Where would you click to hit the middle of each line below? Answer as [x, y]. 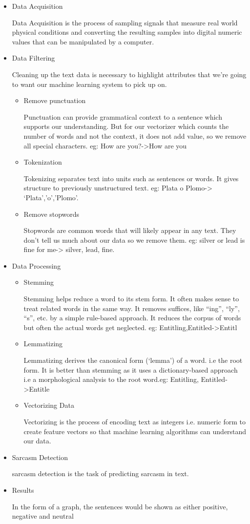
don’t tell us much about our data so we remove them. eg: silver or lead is [134, 240]
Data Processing [36, 265]
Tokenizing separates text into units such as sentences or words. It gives [131, 178]
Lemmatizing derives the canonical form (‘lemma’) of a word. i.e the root [133, 360]
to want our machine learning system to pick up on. [89, 84]
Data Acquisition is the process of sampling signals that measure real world [125, 22]
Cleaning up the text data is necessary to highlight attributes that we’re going [129, 74]
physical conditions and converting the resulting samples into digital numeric [127, 32]
